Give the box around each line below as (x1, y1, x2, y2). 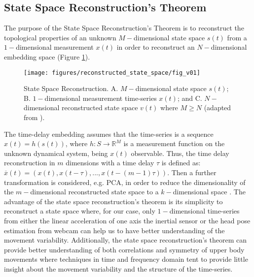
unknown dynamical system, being (4, 148, 108, 158)
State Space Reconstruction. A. (24, 83, 118, 93)
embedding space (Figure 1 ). (4, 51, 90, 62)
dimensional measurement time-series (44, 92, 157, 103)
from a (227, 32, 247, 42)
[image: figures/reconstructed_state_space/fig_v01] (24, 69, 200, 76)
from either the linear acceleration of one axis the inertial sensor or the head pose (4, 215, 251, 225)
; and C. (177, 92, 202, 103)
